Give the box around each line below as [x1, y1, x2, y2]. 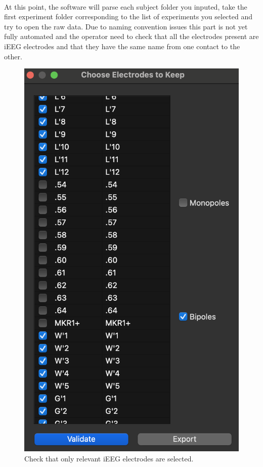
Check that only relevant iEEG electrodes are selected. [24, 453, 194, 463]
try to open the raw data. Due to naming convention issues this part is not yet [4, 21, 248, 31]
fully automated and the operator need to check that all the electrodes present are [4, 31, 259, 42]
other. [4, 51, 22, 61]
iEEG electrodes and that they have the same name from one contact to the [4, 41, 240, 51]
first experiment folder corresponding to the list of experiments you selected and [4, 11, 253, 22]
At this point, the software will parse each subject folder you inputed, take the [4, 1, 247, 12]
